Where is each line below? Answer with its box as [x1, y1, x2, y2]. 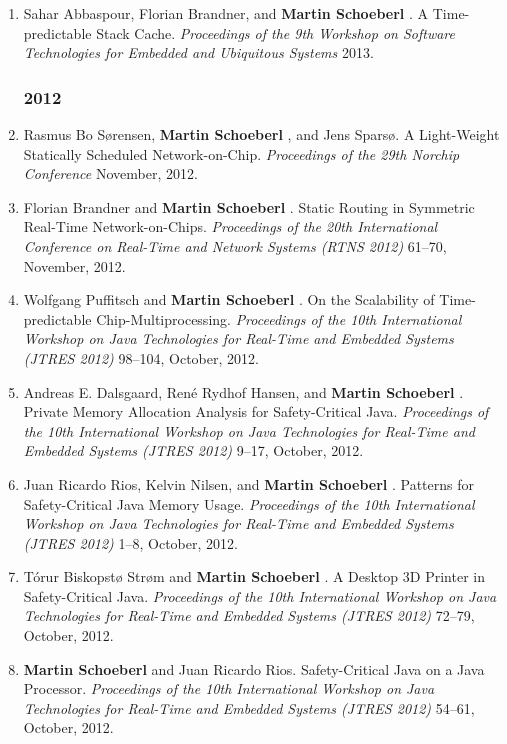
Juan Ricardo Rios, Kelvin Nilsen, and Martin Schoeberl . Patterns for [23, 473, 474, 494]
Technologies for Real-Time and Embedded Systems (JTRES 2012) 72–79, [23, 605, 475, 626]
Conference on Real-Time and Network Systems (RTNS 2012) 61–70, [23, 235, 447, 256]
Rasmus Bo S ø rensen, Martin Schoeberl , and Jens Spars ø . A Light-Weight [23, 124, 500, 144]
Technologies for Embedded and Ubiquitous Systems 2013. [23, 42, 374, 63]
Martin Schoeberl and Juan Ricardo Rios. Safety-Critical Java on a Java [23, 658, 485, 679]
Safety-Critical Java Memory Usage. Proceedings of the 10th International [23, 493, 475, 514]
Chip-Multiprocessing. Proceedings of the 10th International [96, 308, 462, 329]
